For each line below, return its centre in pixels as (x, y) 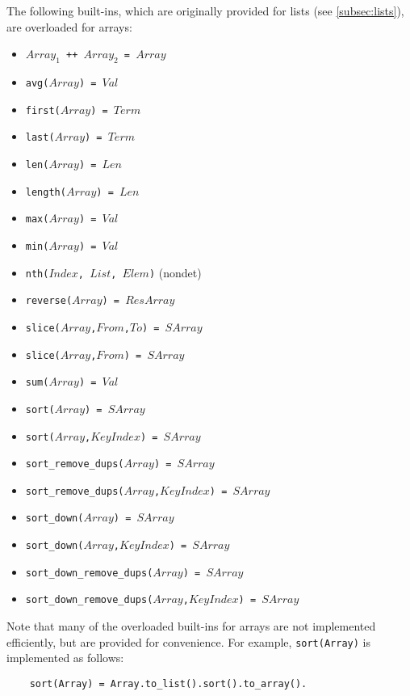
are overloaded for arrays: (69, 26)
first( (43, 110)
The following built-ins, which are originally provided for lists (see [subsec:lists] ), (205, 11)
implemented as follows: (65, 658)
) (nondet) (175, 272)
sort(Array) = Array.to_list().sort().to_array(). (168, 683)
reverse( (49, 301)
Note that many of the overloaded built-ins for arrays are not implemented (191, 626)
